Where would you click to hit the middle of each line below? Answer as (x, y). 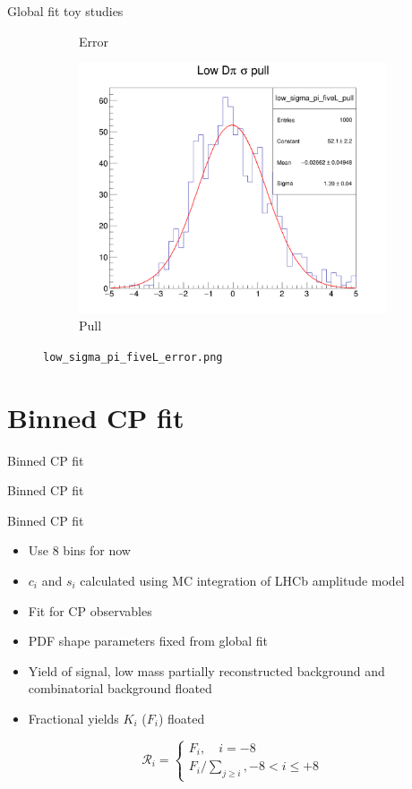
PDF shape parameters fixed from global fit (148, 641)
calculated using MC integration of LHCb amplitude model (242, 581)
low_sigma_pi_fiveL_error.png (133, 357)
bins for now (97, 550)
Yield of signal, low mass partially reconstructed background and (206, 670)
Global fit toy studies (65, 11)
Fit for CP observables (90, 610)
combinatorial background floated (120, 688)
